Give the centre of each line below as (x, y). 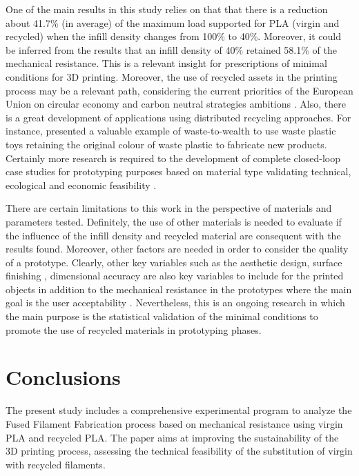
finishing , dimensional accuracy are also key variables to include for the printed (175, 276)
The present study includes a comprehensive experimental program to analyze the (179, 410)
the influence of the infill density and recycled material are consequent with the (173, 235)
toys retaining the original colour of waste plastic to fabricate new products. (166, 144)
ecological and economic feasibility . (81, 185)
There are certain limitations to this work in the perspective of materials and (169, 208)
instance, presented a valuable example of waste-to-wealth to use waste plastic (171, 131)
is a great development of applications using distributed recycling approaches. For (178, 117)
